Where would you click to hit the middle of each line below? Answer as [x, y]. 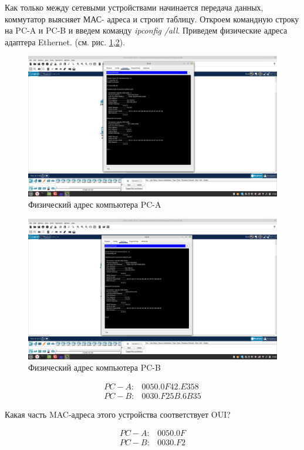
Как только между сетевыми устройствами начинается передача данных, [134, 7]
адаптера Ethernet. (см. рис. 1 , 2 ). [65, 41]
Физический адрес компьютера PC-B [94, 367]
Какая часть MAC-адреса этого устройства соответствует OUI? [118, 414]
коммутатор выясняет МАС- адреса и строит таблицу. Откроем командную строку [152, 19]
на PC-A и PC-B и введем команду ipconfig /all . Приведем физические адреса [146, 30]
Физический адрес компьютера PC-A [95, 204]
